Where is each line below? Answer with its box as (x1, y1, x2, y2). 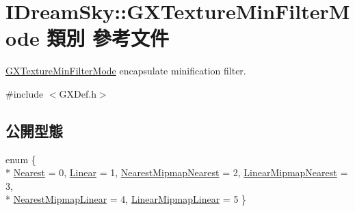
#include (5, 86, 44, 100)
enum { (5, 152, 36, 166)
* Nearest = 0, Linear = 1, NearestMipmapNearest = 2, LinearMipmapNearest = (5, 165, 348, 180)
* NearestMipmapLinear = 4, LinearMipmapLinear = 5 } (5, 192, 247, 206)
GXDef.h (59, 86, 96, 100)
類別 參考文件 (47, 24, 170, 52)
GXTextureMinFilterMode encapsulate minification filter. (5, 64, 246, 78)
